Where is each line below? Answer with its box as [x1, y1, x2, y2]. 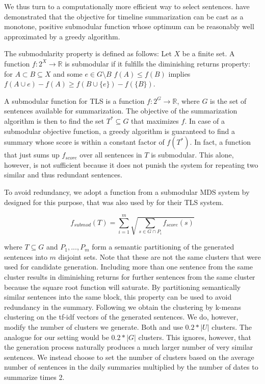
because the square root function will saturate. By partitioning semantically [4, 281, 241, 292]
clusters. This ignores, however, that [138, 331, 251, 342]
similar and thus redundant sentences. [4, 169, 122, 180]
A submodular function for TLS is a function [4, 95, 145, 106]
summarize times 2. [4, 372, 65, 382]
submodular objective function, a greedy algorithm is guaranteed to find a [4, 125, 235, 136]
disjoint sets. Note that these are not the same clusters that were [58, 251, 261, 262]
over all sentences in [79, 149, 142, 160]
